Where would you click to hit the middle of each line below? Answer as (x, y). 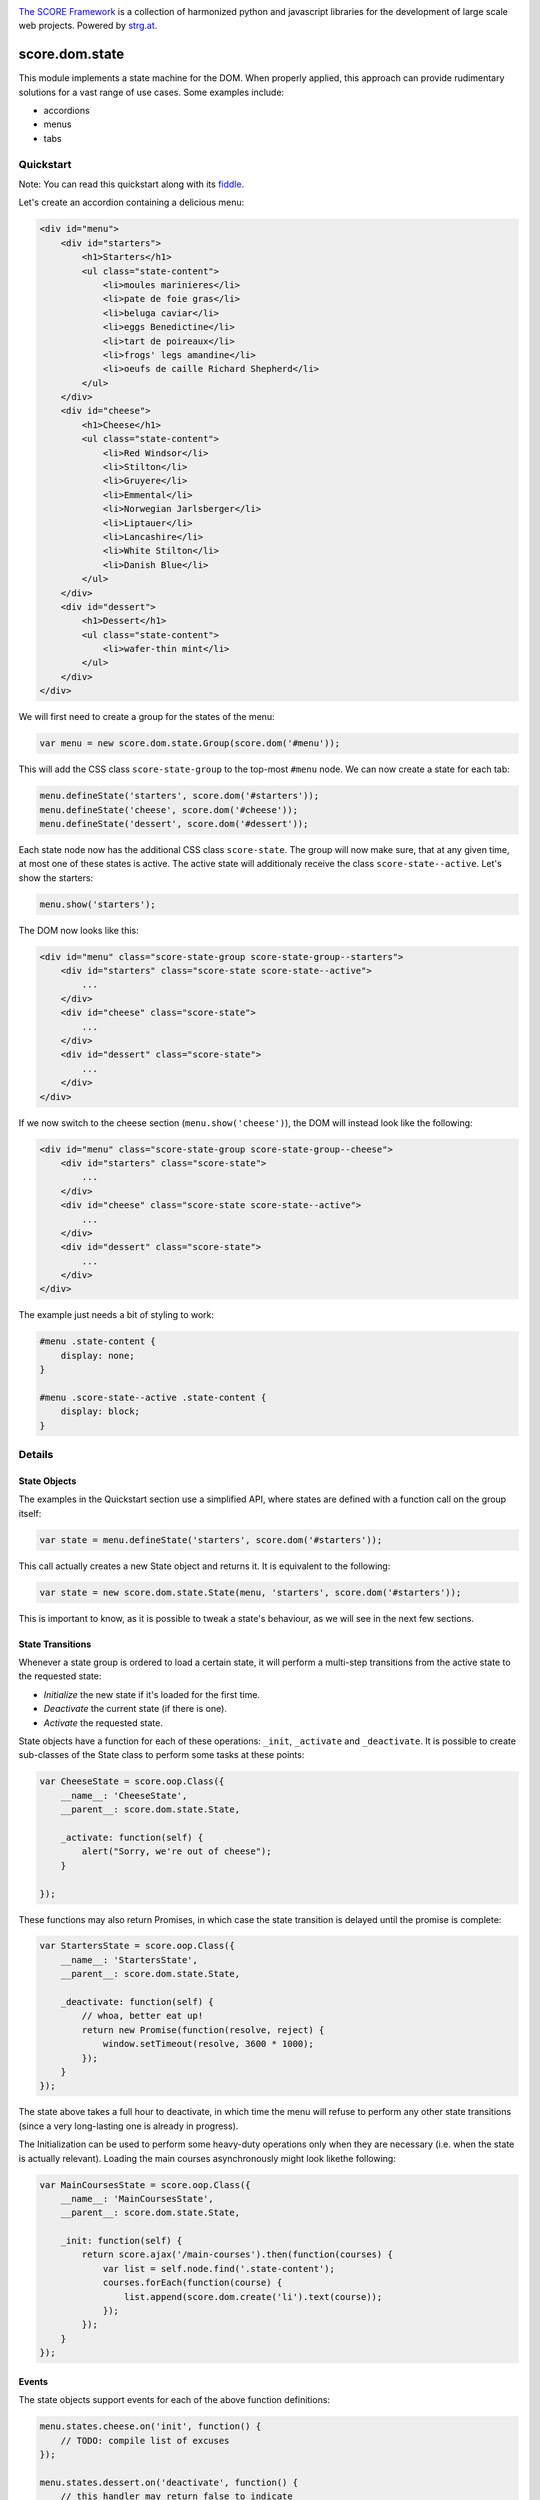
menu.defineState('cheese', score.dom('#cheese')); (169, 809)
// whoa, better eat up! (142, 2016)
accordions (66, 111)
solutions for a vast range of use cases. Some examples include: (151, 92)
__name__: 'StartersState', (129, 1959)
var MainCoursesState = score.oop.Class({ (145, 2184)
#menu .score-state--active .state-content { (153, 1398)
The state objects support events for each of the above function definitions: (174, 2400)
